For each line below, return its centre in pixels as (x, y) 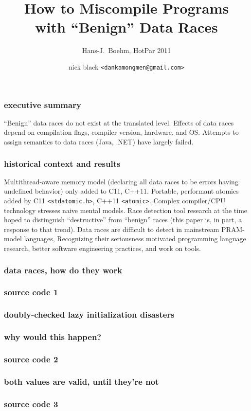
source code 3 (31, 403)
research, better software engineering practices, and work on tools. (103, 248)
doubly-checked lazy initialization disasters (89, 314)
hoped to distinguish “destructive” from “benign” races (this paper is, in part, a (123, 220)
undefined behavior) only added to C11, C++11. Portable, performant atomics (121, 191)
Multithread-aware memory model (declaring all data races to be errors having (121, 181)
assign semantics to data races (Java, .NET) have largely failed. (99, 142)
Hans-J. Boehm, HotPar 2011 (126, 50)
